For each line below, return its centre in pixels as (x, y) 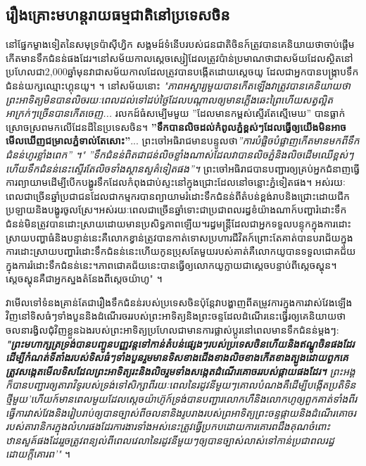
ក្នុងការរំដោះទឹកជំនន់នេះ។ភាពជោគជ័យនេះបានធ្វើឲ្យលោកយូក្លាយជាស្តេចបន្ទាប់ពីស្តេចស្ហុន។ (171, 264)
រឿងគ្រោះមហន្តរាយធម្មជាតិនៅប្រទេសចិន (118, 14)
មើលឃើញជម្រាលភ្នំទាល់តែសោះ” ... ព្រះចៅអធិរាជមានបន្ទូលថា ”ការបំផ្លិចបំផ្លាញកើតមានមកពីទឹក (183, 140)
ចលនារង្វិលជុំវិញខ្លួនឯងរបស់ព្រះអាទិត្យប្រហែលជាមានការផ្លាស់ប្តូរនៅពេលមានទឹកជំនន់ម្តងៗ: (172, 330)
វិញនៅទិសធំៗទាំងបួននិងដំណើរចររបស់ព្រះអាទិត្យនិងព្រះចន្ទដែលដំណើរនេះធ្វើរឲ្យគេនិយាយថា (176, 316)
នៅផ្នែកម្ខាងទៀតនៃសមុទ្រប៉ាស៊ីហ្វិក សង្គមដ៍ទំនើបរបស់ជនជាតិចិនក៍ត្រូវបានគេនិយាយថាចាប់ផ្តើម (180, 44)
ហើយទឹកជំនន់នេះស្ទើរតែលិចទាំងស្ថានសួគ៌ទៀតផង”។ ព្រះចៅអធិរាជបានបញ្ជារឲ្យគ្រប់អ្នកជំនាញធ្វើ (183, 168)
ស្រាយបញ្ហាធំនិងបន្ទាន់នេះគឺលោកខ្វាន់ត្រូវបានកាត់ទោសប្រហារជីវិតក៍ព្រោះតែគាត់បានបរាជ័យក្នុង (179, 237)
